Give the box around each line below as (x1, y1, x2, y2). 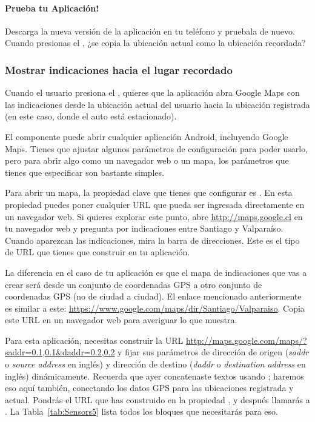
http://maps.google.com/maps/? (185, 333, 307, 346)
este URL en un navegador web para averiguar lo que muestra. (5, 313, 237, 326)
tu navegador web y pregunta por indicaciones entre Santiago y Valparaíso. (5, 222, 283, 235)
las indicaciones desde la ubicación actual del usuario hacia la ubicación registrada (5, 98, 310, 110)
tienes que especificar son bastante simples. (5, 166, 164, 178)
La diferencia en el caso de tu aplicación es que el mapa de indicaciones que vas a (5, 266, 307, 278)
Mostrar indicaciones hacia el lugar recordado (5, 62, 233, 77)
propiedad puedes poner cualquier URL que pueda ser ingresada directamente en (5, 198, 305, 210)
